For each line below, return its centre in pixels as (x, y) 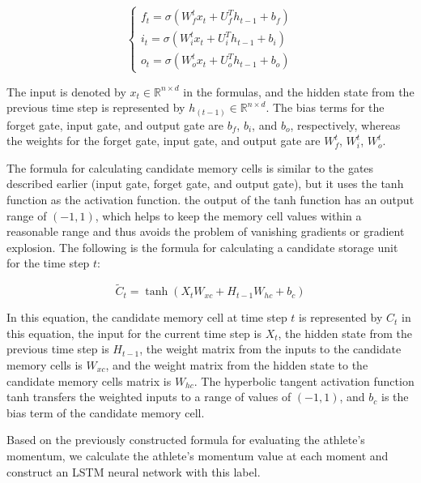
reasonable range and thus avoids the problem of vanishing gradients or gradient (206, 231)
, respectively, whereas (345, 124)
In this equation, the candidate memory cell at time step (147, 317)
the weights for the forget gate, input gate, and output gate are (164, 141)
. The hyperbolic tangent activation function (304, 380)
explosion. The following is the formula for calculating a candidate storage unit (202, 247)
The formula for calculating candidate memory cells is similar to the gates (190, 167)
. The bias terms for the (325, 107)
